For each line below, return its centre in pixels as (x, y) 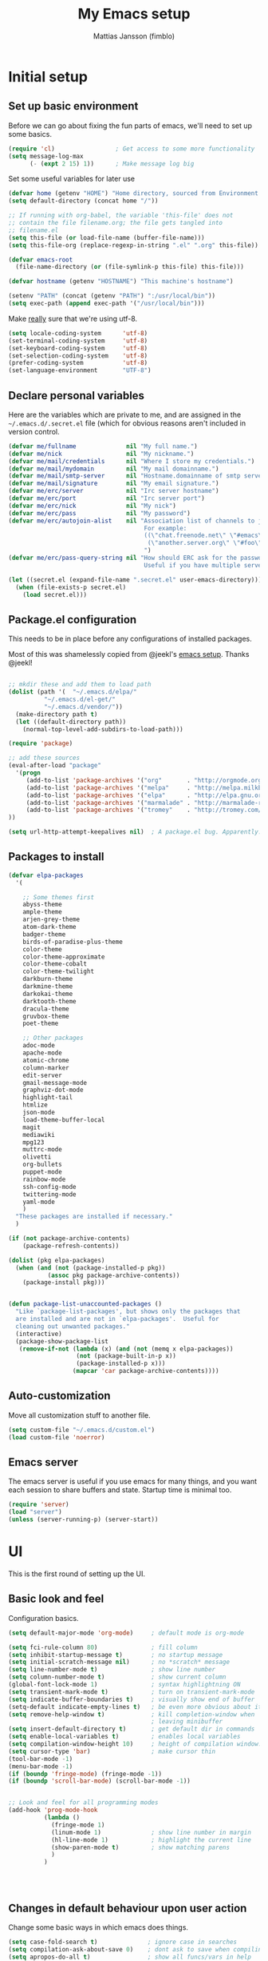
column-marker (46, 1068)
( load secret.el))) (55, 594)
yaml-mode (39, 1202)
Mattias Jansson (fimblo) (134, 36)
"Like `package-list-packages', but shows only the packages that (128, 1312)
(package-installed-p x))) (121, 1364)
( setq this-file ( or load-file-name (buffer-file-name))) (106, 238)
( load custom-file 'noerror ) (57, 1437)
